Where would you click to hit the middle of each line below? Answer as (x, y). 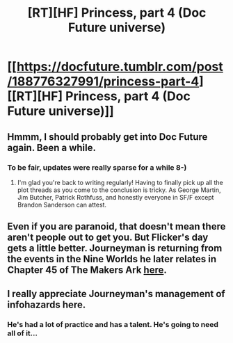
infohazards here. (47, 304)
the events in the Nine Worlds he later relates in (112, 259)
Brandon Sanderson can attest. (62, 205)
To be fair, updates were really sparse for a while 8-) (97, 167)
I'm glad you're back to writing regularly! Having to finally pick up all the (120, 182)
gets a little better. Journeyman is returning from (115, 248)
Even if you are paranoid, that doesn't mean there (116, 226)
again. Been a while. (51, 147)
